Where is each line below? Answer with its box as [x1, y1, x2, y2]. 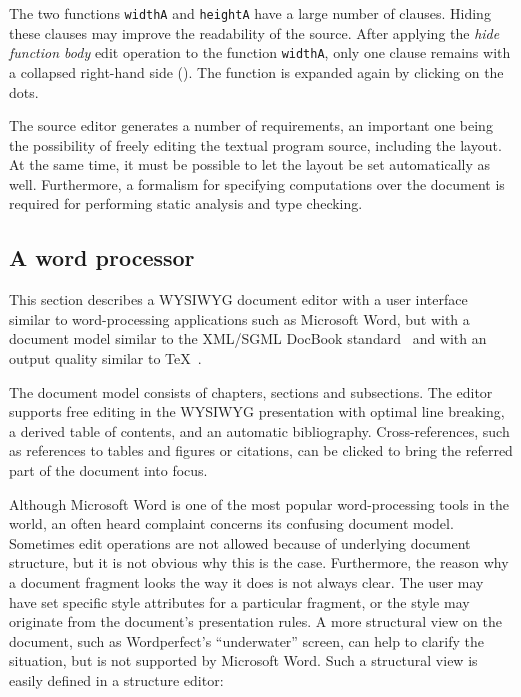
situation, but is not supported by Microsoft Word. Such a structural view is [9, 650, 478, 671]
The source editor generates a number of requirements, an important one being [9, 115, 493, 136]
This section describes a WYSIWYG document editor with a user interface [9, 289, 468, 310]
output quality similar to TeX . [9, 348, 202, 369]
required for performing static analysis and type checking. [9, 193, 363, 214]
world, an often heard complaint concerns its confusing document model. [9, 513, 454, 534]
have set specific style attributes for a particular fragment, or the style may [9, 591, 470, 612]
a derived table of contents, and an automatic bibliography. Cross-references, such [9, 420, 510, 441]
